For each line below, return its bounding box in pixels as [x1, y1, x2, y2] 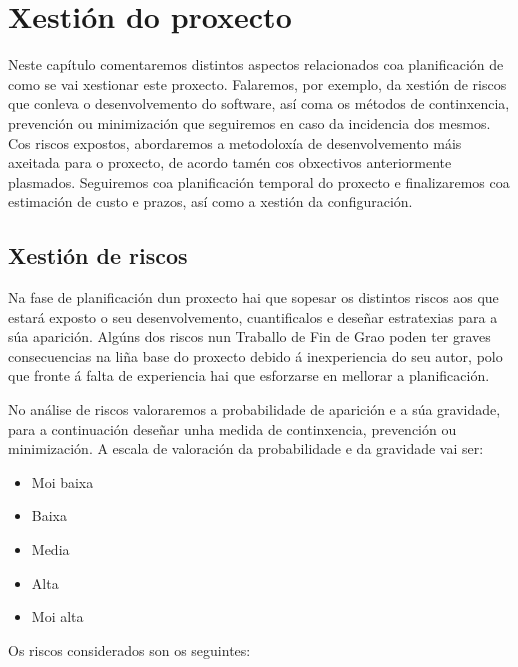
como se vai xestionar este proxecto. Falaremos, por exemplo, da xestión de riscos [8, 73, 507, 94]
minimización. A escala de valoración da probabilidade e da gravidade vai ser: [8, 438, 484, 459]
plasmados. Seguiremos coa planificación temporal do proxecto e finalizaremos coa [8, 171, 510, 192]
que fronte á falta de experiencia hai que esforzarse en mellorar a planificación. [8, 365, 490, 386]
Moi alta [31, 606, 84, 627]
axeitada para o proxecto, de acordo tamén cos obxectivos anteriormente [8, 152, 452, 173]
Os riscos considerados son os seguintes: [8, 639, 251, 660]
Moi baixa [31, 471, 94, 492]
